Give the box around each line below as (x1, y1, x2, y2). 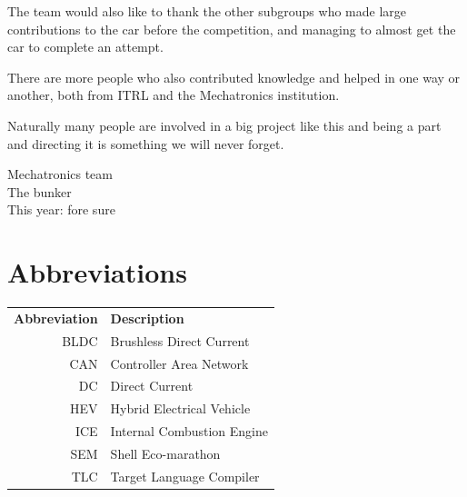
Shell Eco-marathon (110, 443, 221, 462)
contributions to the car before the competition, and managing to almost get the (7, 19, 456, 38)
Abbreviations (7, 253, 187, 291)
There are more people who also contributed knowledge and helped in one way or (7, 67, 461, 86)
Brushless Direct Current (110, 331, 250, 350)
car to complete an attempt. (7, 37, 164, 56)
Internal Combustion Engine (110, 422, 268, 441)
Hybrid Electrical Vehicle (110, 399, 251, 418)
